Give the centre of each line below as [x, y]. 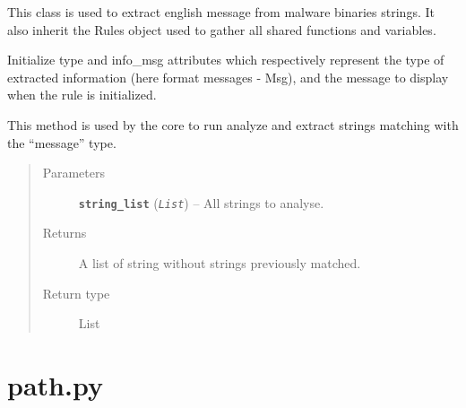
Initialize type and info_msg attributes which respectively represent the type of [226, 60]
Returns [65, 233]
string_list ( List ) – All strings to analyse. [201, 202]
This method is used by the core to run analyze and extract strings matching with [233, 124]
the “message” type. [62, 142]
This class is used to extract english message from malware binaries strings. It [221, 12]
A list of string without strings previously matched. [220, 263]
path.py [55, 384]
